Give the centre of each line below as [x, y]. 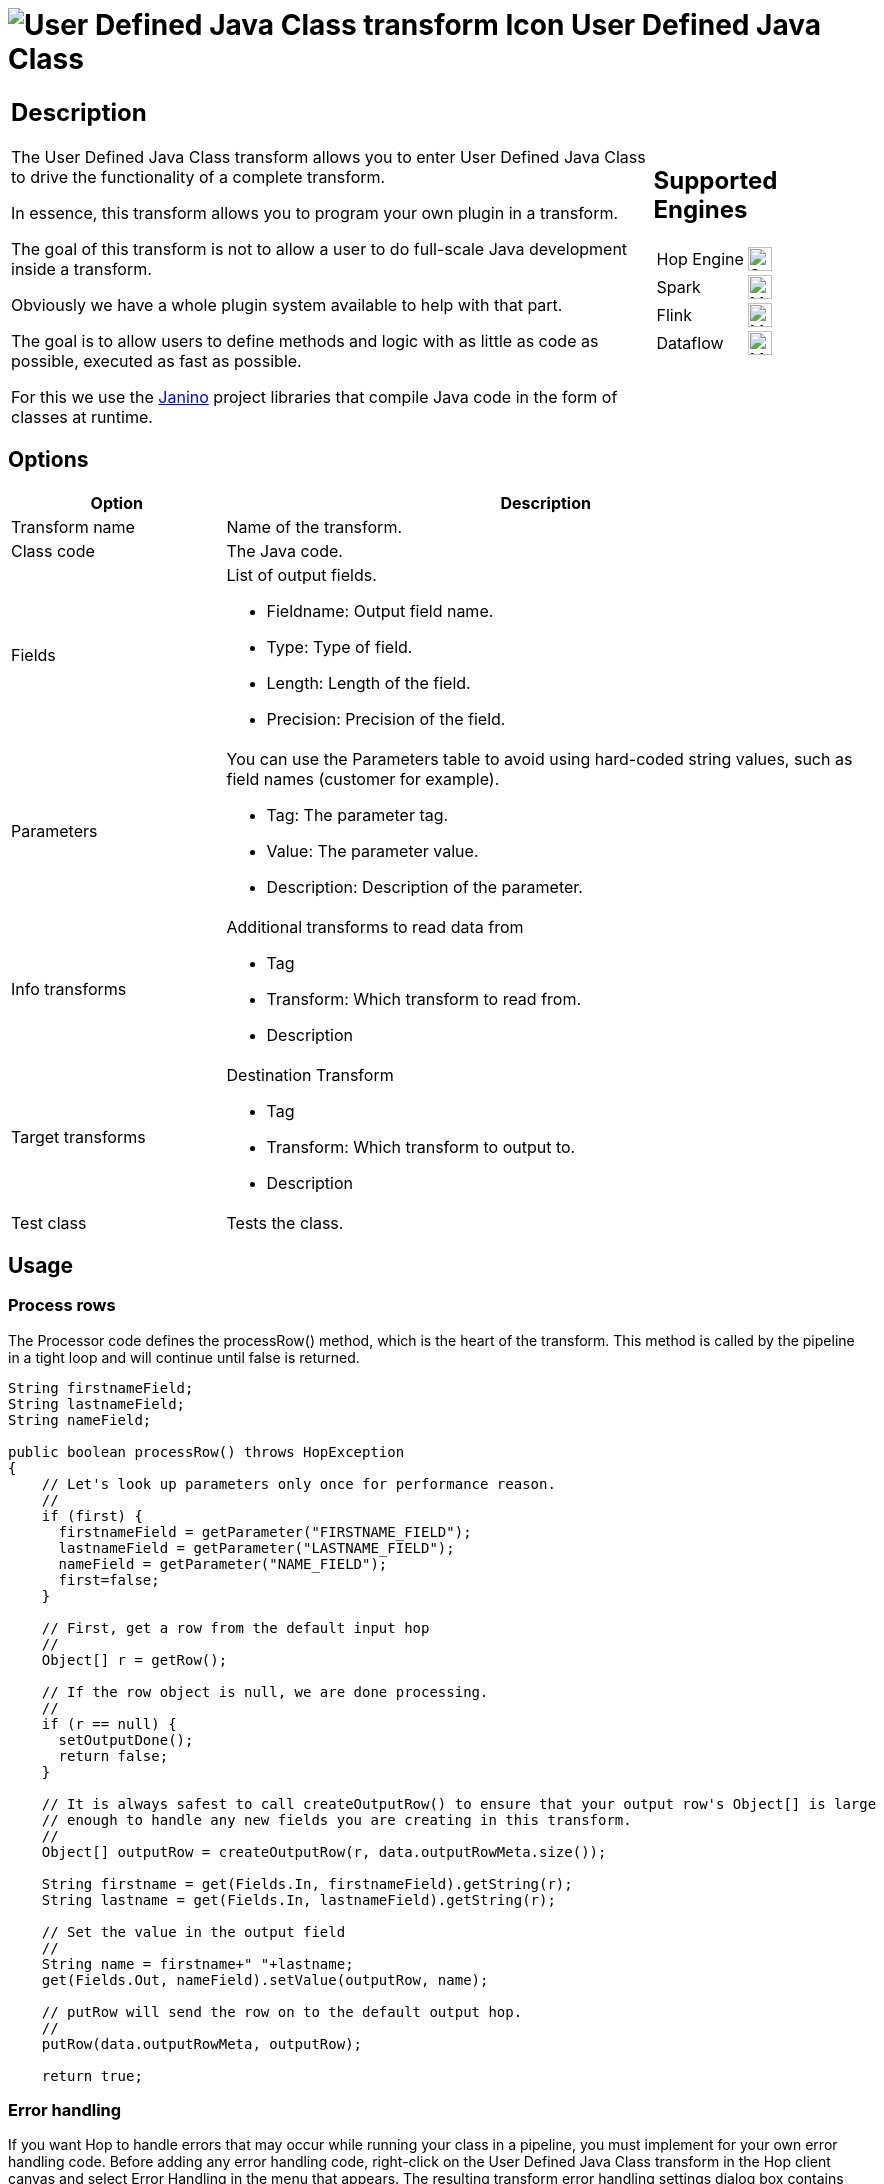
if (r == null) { [109, 1723]
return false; [113, 1755]
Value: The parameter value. [372, 850]
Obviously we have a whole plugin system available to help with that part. [287, 304]
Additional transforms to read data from [375, 926]
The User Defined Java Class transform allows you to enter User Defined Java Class [328, 156]
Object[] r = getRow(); [134, 1659]
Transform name [73, 526]
